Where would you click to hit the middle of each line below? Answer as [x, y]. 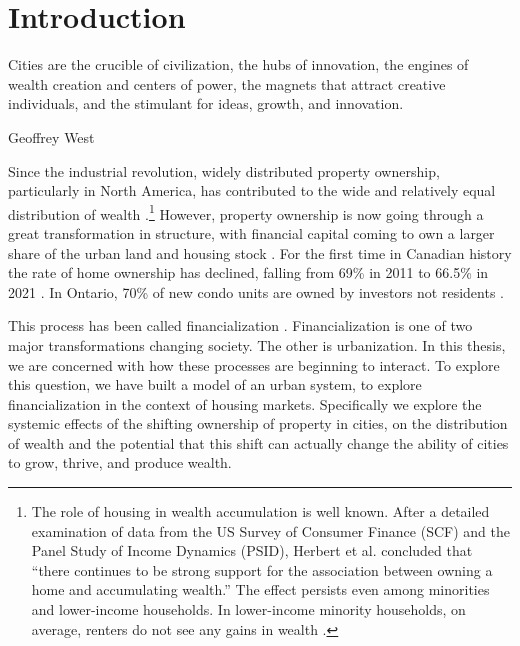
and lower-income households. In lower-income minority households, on [248, 609]
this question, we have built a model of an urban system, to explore [215, 384]
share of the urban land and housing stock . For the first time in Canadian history [260, 252]
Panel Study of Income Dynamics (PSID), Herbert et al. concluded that [252, 550]
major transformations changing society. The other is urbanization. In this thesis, [257, 344]
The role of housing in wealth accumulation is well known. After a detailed [260, 511]
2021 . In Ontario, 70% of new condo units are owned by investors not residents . [256, 291]
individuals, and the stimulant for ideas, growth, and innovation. [206, 103]
